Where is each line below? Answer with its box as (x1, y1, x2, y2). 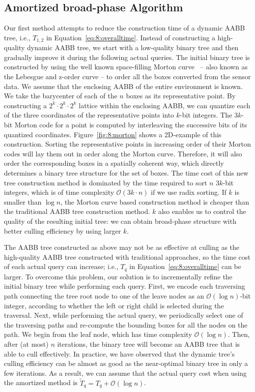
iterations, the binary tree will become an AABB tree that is (57, 338, 240, 349)
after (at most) (4, 338, 49, 349)
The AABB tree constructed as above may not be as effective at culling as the (4, 242, 240, 252)
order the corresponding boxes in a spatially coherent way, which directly (4, 158, 224, 168)
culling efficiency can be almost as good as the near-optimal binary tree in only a (4, 358, 248, 368)
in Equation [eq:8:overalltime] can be (129, 261, 241, 271)
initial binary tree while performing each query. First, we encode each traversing (4, 281, 245, 291)
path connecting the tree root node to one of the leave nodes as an (4, 290, 204, 301)
